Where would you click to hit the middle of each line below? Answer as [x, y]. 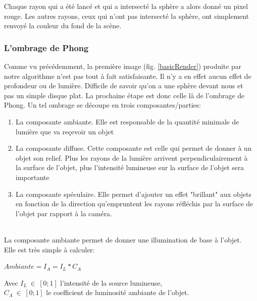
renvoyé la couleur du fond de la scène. [63, 26]
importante [32, 177]
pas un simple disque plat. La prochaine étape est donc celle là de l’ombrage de [124, 95]
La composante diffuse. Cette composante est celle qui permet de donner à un [133, 148]
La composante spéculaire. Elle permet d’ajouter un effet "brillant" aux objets [133, 194]
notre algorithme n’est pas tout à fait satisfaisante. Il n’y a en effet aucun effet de [128, 76]
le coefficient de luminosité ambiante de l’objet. [117, 292]
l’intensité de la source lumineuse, [111, 282]
